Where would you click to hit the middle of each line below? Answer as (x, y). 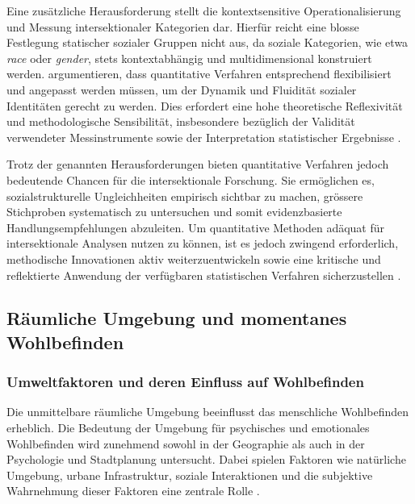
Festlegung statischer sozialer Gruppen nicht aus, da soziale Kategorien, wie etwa (207, 42)
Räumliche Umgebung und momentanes (177, 318)
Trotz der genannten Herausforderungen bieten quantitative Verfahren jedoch (198, 164)
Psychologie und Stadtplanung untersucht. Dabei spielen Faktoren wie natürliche (206, 459)
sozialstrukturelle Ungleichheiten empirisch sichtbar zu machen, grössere (185, 196)
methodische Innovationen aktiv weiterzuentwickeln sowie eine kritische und (194, 258)
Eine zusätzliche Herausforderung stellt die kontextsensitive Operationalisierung (204, 10)
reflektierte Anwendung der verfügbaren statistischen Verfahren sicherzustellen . (204, 275)
